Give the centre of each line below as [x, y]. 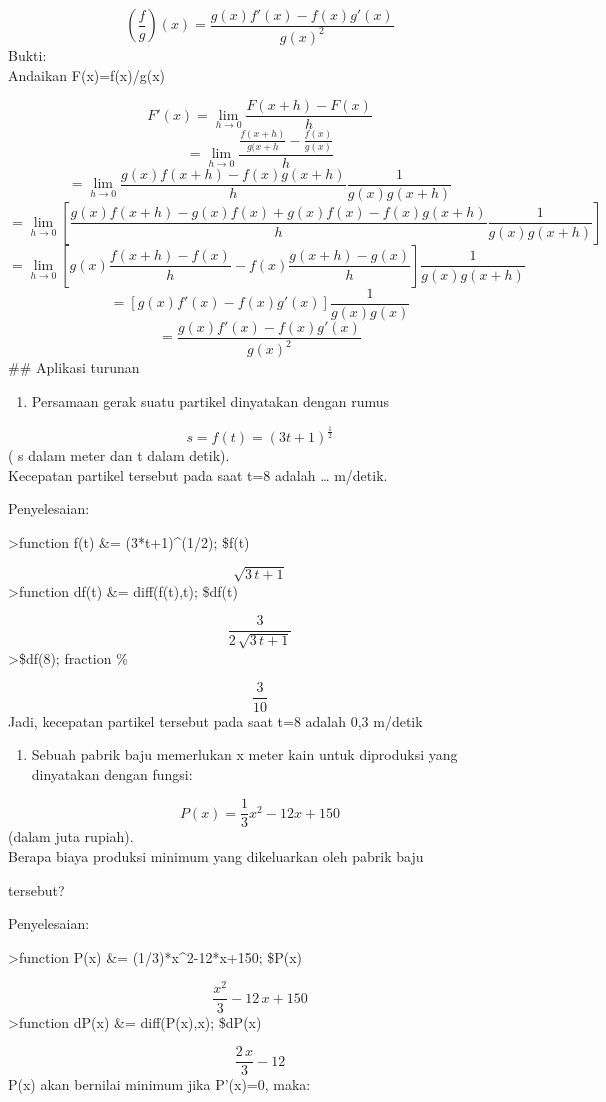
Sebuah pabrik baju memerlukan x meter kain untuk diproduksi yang [244, 754]
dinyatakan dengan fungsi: [112, 773]
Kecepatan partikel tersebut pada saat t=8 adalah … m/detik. [198, 474]
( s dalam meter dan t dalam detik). [119, 454]
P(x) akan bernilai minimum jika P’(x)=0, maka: [159, 1084]
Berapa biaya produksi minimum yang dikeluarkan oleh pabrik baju [216, 855]
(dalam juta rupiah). [71, 836]
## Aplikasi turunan [74, 367]
